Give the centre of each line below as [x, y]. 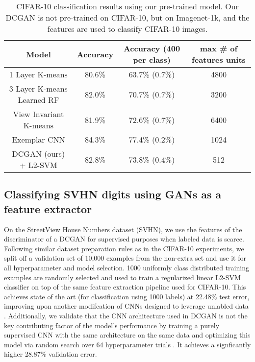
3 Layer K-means [38, 88]
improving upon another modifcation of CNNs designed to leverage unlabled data [126, 306]
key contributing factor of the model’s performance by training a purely [112, 325]
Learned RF [38, 100]
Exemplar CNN [38, 139]
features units [219, 60]
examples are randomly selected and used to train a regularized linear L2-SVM [122, 277]
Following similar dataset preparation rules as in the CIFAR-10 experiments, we [124, 248]
